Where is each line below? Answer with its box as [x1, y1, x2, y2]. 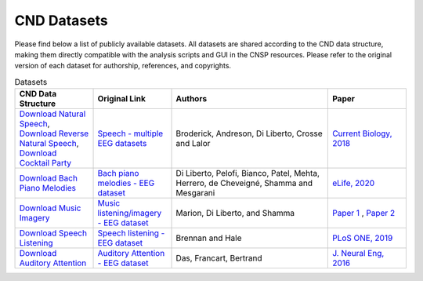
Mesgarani [175, 188, 215, 199]
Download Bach [19, 173, 78, 184]
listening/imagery [97, 208, 162, 219]
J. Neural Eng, [331, 248, 385, 259]
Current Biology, [331, 128, 392, 139]
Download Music [19, 203, 81, 213]
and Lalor [175, 138, 211, 149]
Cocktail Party [19, 158, 72, 169]
